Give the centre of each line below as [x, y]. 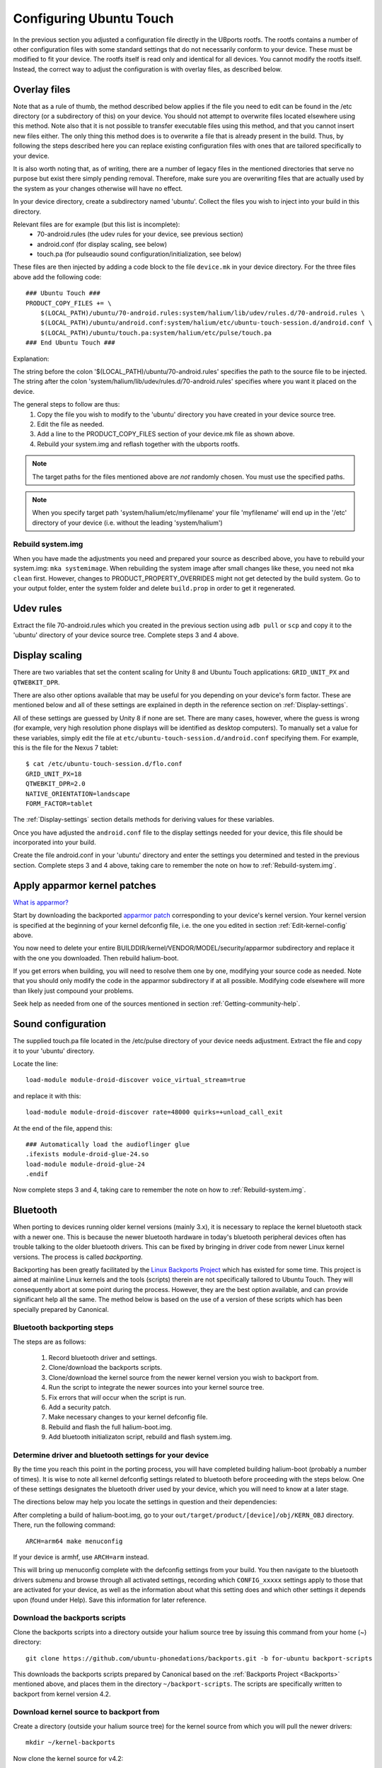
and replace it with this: [47, 1095]
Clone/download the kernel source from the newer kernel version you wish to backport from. [184, 1377]
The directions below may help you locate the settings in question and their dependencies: [145, 1502]
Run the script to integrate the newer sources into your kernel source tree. [156, 1388]
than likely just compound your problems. [74, 991]
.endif [37, 1174]
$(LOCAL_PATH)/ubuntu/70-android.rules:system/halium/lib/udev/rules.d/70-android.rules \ [203, 313]
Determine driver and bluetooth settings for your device [111, 1455]
